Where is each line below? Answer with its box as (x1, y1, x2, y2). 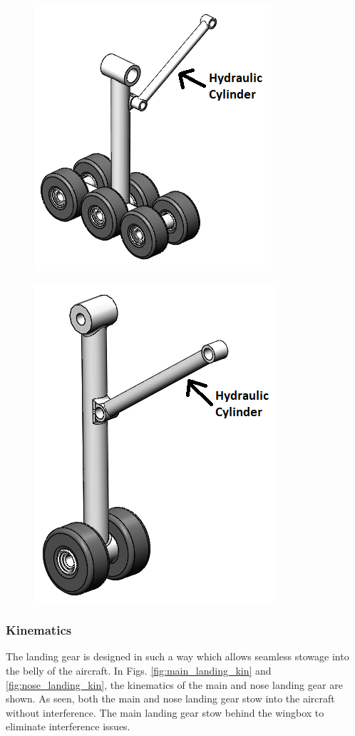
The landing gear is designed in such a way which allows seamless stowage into (6, 649, 349, 664)
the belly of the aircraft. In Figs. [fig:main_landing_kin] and (6, 663, 272, 677)
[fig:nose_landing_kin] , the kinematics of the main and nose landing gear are (6, 677, 343, 692)
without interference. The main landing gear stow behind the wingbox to (6, 705, 324, 720)
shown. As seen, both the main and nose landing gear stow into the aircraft (6, 691, 335, 706)
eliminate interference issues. (6, 719, 130, 734)
